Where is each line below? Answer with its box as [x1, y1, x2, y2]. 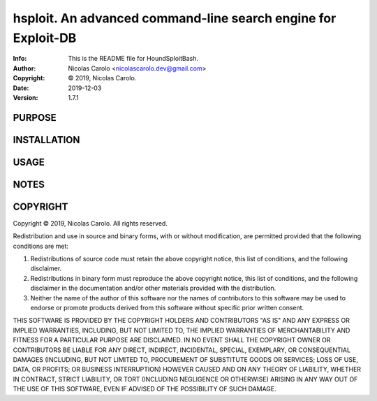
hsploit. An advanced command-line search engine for [13, 10, 337, 26]
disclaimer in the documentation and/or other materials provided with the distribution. [30, 284, 276, 293]
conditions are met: [13, 242, 69, 250]
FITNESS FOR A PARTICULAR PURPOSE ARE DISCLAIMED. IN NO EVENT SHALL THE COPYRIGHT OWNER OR [13, 336, 331, 344]
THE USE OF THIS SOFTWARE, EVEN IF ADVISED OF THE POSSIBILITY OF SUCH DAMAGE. [13, 385, 277, 393]
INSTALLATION [13, 133, 80, 146]
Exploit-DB [13, 30, 77, 45]
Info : [13, 54, 27, 63]
